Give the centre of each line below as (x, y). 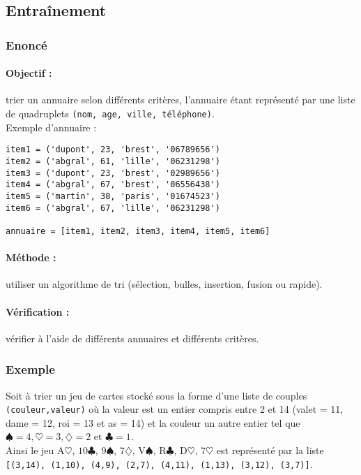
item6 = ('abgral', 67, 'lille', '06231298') (113, 208)
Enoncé (26, 44)
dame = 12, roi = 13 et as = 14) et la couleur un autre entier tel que (153, 422)
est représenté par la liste (270, 450)
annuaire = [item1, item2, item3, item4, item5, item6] (138, 231)
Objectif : (29, 73)
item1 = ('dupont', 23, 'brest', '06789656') (113, 150)
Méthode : (31, 257)
